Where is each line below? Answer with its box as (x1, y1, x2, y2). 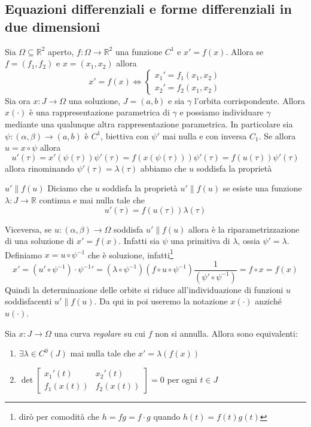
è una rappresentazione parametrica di (29, 106, 170, 118)
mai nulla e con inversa (162, 129, 247, 142)
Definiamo (5, 248, 42, 261)
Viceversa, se (5, 222, 52, 235)
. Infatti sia (118, 234, 160, 247)
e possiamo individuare (179, 106, 264, 118)
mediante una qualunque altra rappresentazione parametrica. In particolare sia (5, 117, 293, 130)
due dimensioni (5, 17, 100, 35)
